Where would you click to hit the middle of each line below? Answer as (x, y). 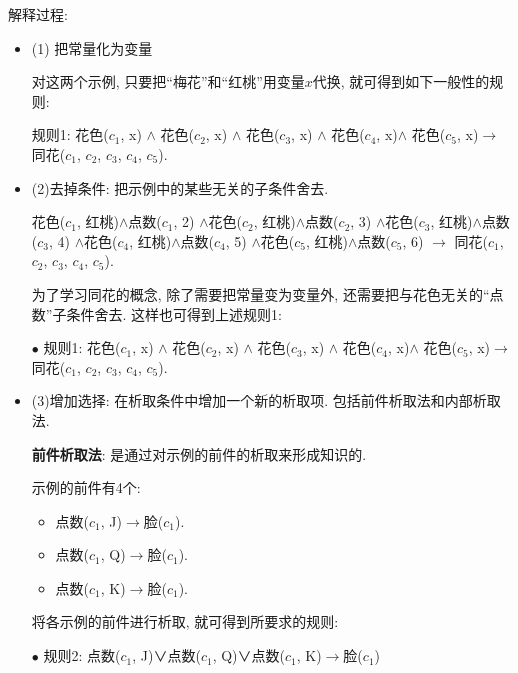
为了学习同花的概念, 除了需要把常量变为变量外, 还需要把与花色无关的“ (260, 293)
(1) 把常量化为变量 (92, 47)
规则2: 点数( (82, 655)
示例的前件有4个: (86, 487)
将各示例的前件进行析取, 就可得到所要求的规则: (185, 621)
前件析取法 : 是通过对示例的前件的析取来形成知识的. (199, 453)
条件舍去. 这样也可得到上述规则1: (174, 313)
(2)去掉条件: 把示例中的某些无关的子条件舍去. (180, 187)
